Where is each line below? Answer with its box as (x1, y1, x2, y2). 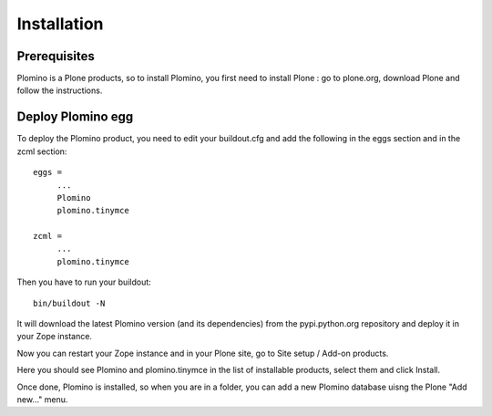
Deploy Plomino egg (16, 109, 134, 125)
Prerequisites (16, 48, 95, 64)
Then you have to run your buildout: (16, 276, 152, 287)
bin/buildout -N (33, 297, 106, 308)
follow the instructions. (16, 85, 103, 96)
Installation (16, 14, 104, 34)
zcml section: (16, 146, 67, 157)
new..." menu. (16, 394, 68, 405)
